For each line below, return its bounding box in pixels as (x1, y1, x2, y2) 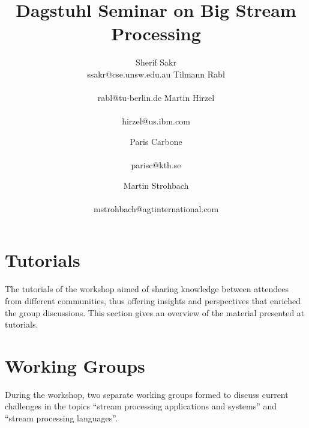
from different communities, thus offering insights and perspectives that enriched (5, 294, 301, 307)
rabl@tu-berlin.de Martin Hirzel (97, 91, 215, 104)
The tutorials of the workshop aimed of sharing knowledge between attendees (5, 283, 289, 295)
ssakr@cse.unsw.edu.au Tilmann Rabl (87, 67, 225, 80)
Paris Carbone (130, 135, 182, 147)
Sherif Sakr (136, 56, 176, 69)
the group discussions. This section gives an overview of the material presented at (5, 306, 305, 319)
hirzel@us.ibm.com (122, 115, 190, 127)
